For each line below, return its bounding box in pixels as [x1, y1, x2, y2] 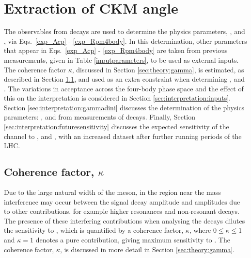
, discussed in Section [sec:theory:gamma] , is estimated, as [72, 64, 244, 74]
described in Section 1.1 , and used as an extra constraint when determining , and [4, 74, 245, 84]
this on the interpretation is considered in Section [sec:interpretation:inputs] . [4, 93, 231, 103]
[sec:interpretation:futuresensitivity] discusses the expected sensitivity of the [4, 121, 229, 132]
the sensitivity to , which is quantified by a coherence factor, [4, 225, 184, 235]
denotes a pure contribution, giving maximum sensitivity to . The [35, 235, 230, 245]
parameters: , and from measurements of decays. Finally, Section [4, 112, 195, 122]
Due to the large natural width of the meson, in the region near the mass [4, 187, 221, 197]
